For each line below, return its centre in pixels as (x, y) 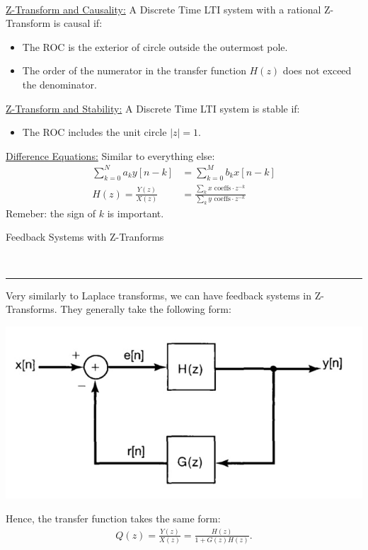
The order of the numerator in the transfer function (134, 70)
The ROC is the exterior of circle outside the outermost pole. (155, 46)
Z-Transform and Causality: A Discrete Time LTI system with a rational (163, 9)
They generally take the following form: (146, 309)
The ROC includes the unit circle (94, 132)
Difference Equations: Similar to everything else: (110, 155)
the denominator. (59, 84)
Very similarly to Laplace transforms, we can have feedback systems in (159, 295)
